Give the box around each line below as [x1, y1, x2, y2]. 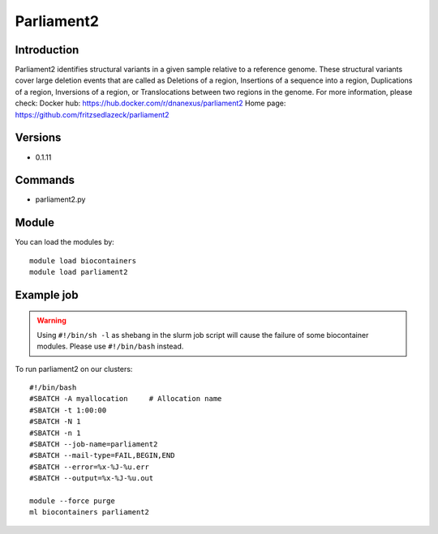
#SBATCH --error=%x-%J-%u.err [29, 462, 150, 472]
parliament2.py [35, 194, 86, 204]
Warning [36, 315, 67, 325]
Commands [15, 173, 75, 187]
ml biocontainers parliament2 [29, 507, 150, 517]
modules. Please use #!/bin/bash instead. [36, 341, 184, 352]
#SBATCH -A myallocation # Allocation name [29, 394, 222, 404]
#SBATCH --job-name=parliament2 [29, 440, 158, 449]
